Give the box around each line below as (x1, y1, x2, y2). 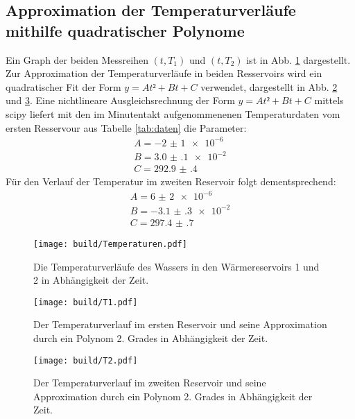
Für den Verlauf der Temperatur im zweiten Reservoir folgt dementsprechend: (6, 174, 336, 189)
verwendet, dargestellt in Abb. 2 (200, 79, 338, 94)
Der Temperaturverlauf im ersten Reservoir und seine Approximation (33, 317, 327, 332)
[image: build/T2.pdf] (33, 355, 138, 366)
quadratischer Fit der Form (6, 79, 121, 94)
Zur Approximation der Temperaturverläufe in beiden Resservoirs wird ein (6, 66, 322, 80)
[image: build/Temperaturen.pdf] (33, 239, 187, 249)
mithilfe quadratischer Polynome (6, 19, 245, 41)
